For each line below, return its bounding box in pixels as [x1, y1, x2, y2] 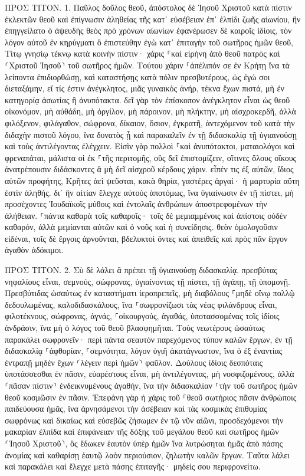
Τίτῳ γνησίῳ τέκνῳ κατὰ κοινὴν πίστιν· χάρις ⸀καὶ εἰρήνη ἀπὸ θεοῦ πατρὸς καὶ [5, 47, 280, 60]
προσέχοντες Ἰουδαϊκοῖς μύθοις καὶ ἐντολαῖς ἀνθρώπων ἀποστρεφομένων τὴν [5, 198, 267, 210]
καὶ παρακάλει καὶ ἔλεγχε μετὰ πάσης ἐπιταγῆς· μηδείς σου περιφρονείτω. [5, 460, 261, 472]
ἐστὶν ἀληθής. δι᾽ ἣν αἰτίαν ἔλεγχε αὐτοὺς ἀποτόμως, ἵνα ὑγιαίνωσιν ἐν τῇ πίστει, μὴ [5, 186, 294, 198]
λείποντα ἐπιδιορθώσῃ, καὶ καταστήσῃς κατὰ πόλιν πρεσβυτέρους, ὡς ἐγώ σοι [5, 70, 270, 83]
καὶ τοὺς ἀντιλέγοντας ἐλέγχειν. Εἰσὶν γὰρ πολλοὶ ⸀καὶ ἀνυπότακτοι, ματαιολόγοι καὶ [5, 140, 295, 152]
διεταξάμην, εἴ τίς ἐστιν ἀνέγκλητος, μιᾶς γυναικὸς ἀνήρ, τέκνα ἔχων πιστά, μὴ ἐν [5, 82, 284, 94]
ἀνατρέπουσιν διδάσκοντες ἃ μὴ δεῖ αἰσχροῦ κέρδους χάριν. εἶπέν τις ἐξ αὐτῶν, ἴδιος [5, 163, 294, 175]
